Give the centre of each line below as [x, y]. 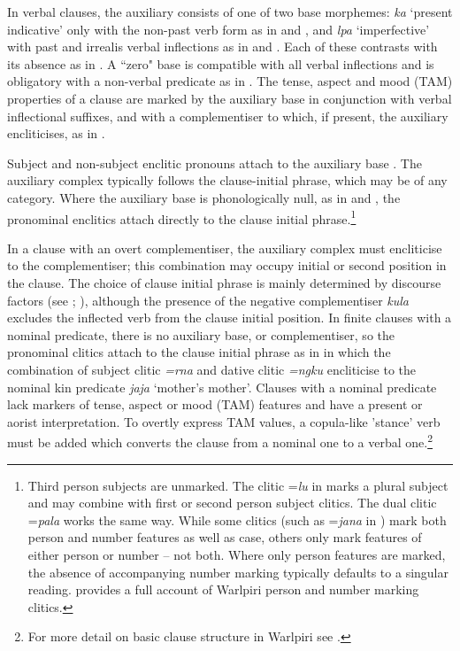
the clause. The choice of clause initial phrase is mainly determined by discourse [224, 282]
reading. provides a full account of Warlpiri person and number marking [223, 589]
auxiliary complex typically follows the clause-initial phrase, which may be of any [227, 180]
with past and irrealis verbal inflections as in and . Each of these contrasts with [222, 46]
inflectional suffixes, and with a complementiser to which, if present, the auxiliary [228, 116]
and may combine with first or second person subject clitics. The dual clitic [232, 503]
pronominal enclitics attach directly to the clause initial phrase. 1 [182, 217]
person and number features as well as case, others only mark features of [225, 537]
